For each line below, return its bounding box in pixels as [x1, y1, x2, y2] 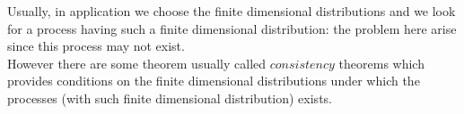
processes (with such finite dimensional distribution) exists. [7, 88, 332, 107]
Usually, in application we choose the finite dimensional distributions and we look [7, 2, 456, 20]
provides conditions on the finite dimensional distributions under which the [7, 71, 420, 90]
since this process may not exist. [7, 37, 185, 55]
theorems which [338, 53, 425, 72]
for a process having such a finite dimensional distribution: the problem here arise [7, 19, 457, 37]
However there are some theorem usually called [7, 53, 267, 72]
